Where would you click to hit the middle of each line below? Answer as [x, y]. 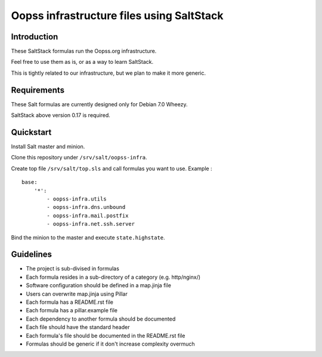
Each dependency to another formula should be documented [101, 319]
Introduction [35, 37]
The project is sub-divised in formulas [72, 269]
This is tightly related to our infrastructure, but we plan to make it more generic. [108, 73]
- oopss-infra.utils [77, 199]
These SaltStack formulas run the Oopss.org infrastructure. [84, 51]
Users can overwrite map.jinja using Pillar [77, 294]
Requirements [38, 90]
